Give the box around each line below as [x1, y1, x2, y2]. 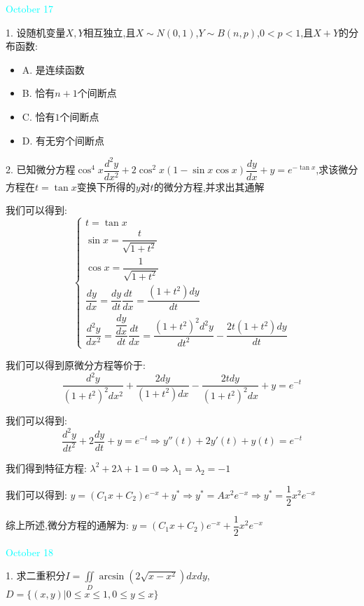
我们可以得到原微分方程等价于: [6, 357, 146, 372]
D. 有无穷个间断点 [22, 133, 105, 147]
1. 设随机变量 [6, 25, 66, 39]
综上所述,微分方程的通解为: [6, 518, 129, 532]
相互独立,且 [83, 25, 136, 39]
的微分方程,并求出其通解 [153, 179, 265, 194]
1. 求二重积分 [6, 568, 66, 583]
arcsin [99, 572, 125, 582]
